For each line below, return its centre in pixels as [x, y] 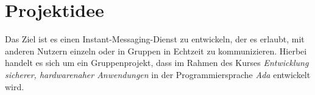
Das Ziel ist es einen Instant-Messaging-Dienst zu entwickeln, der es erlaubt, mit [155, 39]
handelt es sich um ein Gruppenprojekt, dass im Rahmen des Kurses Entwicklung [157, 63]
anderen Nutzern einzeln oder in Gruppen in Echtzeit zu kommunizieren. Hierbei [156, 51]
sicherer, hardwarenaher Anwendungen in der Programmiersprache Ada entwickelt [158, 74]
